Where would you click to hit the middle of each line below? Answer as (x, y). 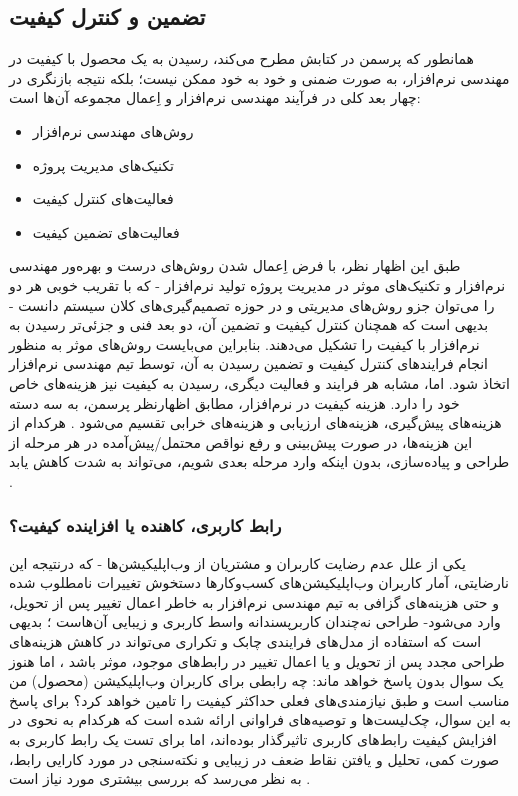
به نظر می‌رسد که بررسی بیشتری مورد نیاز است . (160, 778)
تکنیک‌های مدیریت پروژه (103, 164)
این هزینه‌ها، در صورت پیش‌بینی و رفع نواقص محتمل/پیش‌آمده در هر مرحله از (241, 441)
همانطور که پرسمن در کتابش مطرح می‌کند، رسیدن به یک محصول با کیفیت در (241, 58)
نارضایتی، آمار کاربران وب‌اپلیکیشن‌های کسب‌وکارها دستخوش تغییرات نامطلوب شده (259, 582)
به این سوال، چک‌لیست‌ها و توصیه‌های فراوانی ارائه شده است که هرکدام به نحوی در (260, 719)
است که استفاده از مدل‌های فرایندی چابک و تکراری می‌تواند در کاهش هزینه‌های (245, 641)
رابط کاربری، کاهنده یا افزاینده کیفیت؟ (145, 525)
